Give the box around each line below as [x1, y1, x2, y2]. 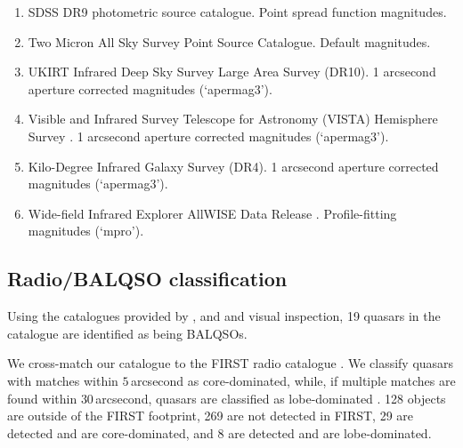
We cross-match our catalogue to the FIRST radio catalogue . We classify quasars [7, 354, 454, 372]
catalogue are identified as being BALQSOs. [7, 324, 248, 342]
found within [7, 388, 77, 407]
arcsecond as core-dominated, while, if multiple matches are [130, 371, 456, 389]
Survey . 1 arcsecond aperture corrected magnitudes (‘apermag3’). [28, 126, 389, 145]
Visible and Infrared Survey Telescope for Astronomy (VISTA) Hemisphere [28, 109, 438, 128]
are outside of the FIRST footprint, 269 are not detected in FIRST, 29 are [7, 406, 414, 425]
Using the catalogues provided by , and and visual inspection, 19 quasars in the [7, 307, 441, 325]
